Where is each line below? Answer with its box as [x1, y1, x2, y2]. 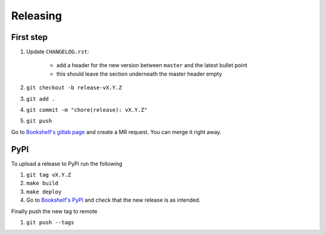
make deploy [26, 188, 62, 195]
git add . [26, 95, 56, 102]
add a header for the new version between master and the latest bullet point [56, 62, 248, 69]
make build [26, 180, 59, 187]
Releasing [11, 9, 62, 22]
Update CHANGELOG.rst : [26, 48, 89, 56]
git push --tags [26, 219, 75, 226]
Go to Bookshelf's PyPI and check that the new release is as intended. [26, 196, 201, 204]
